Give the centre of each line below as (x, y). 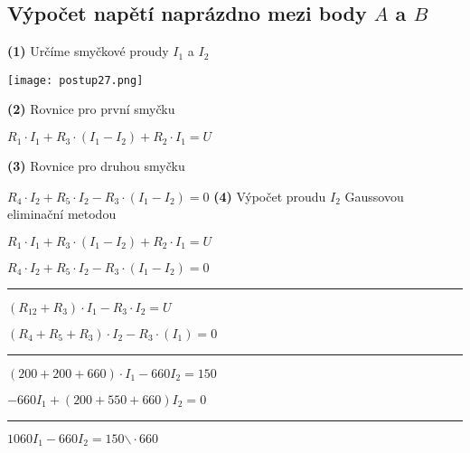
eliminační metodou (62, 214)
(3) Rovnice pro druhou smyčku (96, 166)
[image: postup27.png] (75, 80)
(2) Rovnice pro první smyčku (91, 109)
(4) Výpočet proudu (270, 196)
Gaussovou (374, 196)
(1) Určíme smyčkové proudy (88, 51)
